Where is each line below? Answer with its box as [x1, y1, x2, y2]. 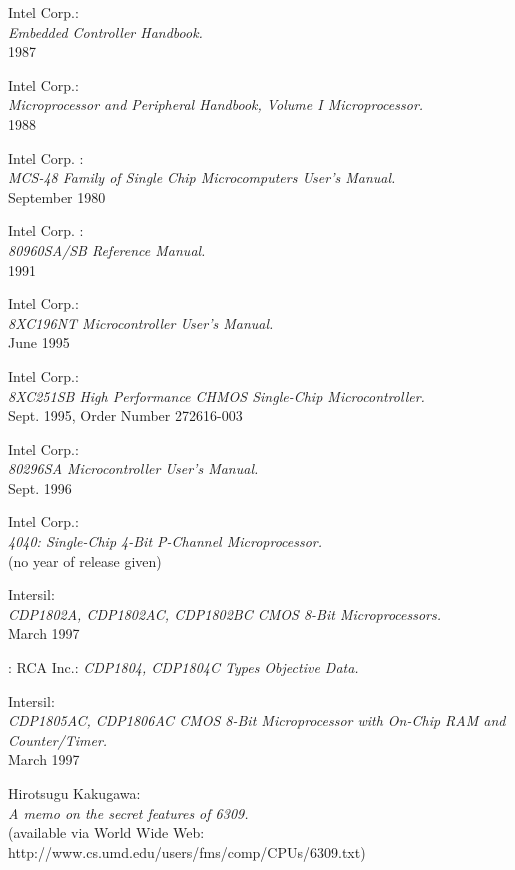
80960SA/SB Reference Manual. [8, 239, 206, 260]
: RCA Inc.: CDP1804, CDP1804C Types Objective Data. [8, 657, 359, 678]
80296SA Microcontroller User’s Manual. [8, 458, 259, 479]
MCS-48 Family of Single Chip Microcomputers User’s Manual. [8, 167, 396, 188]
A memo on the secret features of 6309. [8, 802, 249, 823]
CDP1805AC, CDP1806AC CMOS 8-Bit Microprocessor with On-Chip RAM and [8, 710, 506, 731]
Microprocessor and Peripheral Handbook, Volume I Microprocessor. [8, 94, 424, 115]
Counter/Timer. [8, 729, 108, 750]
